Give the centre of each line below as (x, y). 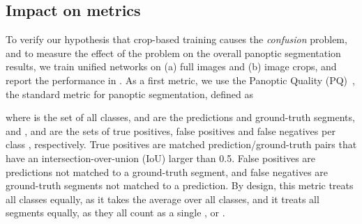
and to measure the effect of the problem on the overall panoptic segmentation (173, 53)
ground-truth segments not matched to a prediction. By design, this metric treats (180, 185)
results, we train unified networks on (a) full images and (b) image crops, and (171, 66)
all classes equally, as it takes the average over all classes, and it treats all (163, 199)
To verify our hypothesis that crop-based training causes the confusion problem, (176, 39)
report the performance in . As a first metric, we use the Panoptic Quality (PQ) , (180, 80)
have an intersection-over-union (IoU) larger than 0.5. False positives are (161, 158)
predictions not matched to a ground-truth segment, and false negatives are (167, 171)
